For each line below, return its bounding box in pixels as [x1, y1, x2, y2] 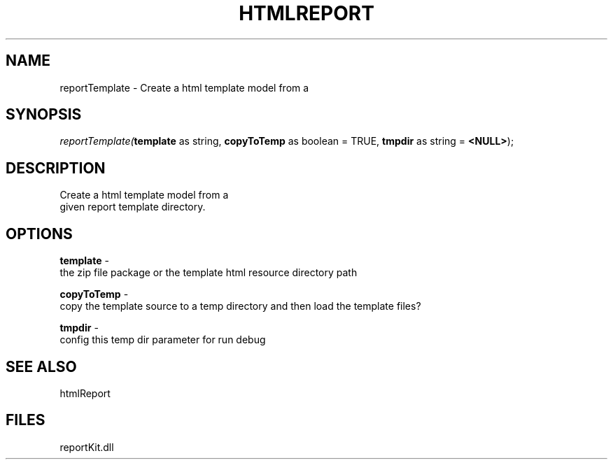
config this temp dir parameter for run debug [59, 334, 266, 346]
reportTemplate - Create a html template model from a [59, 81, 309, 94]
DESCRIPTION [6, 159, 106, 177]
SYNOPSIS [6, 106, 82, 124]
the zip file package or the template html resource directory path [59, 266, 358, 279]
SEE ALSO [6, 357, 77, 375]
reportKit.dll [59, 441, 114, 453]
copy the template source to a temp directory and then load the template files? [59, 300, 421, 313]
